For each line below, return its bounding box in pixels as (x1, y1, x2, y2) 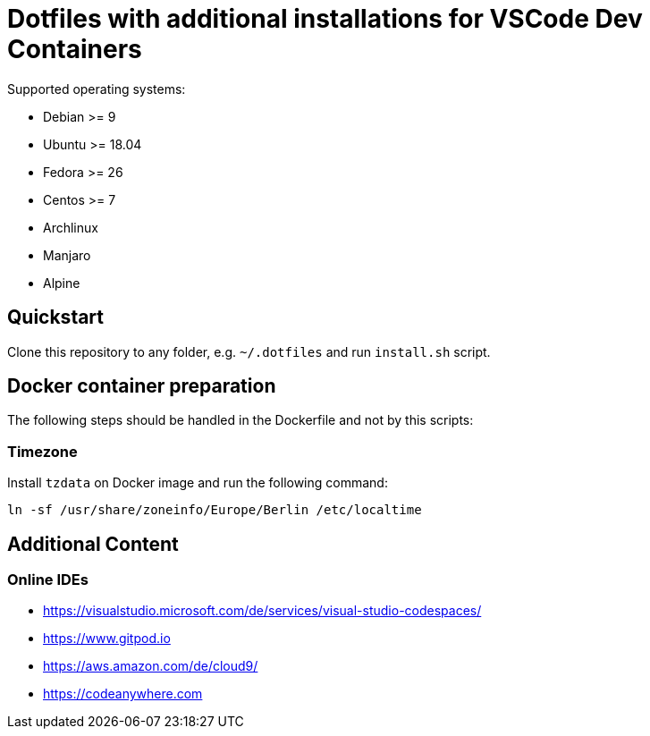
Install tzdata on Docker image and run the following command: (7, 475, 388, 491)
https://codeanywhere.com (43, 686, 203, 702)
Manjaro (43, 247, 91, 263)
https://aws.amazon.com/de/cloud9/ (43, 658, 258, 674)
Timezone (7, 442, 78, 461)
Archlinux (43, 219, 98, 235)
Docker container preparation (7, 375, 276, 398)
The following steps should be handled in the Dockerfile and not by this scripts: (7, 412, 474, 428)
